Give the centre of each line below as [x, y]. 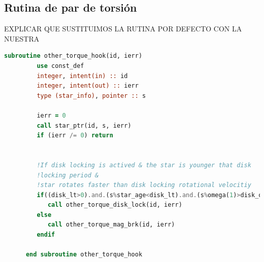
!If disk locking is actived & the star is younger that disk [144, 165]
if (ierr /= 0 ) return [75, 136]
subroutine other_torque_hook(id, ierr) [73, 56]
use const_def [60, 66]
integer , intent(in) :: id [82, 76]
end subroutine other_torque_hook [84, 255]
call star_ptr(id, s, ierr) [84, 125]
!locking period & [68, 175]
